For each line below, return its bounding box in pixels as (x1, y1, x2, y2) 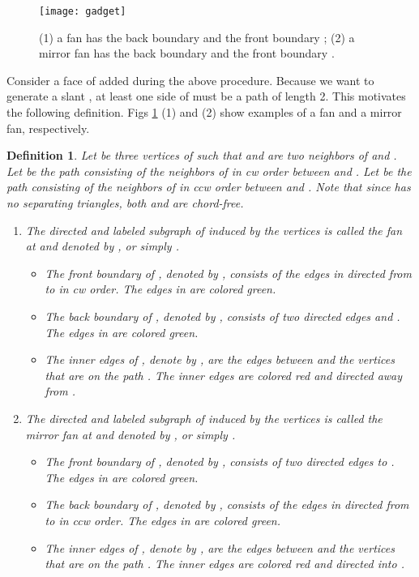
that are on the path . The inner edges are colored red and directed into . (45, 555, 404, 572)
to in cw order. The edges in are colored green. (45, 280, 276, 297)
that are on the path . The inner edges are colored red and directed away (45, 366, 403, 383)
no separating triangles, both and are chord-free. (6, 194, 244, 211)
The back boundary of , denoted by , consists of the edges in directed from (45, 496, 409, 513)
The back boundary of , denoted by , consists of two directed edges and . (45, 307, 400, 324)
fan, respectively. (6, 119, 90, 136)
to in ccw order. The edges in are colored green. (45, 511, 280, 528)
